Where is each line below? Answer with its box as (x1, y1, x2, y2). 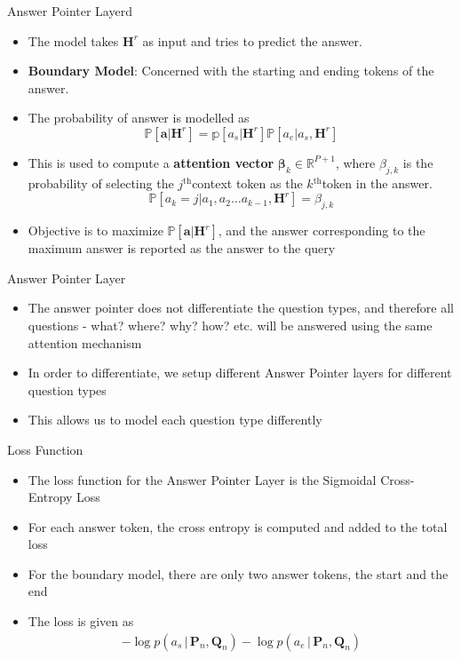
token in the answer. (322, 173, 433, 192)
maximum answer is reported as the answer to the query (28, 239, 336, 258)
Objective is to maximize (28, 221, 163, 240)
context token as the (192, 173, 303, 192)
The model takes (28, 31, 119, 50)
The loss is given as (28, 612, 134, 631)
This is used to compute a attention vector (28, 153, 274, 171)
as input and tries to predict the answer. (142, 31, 362, 50)
